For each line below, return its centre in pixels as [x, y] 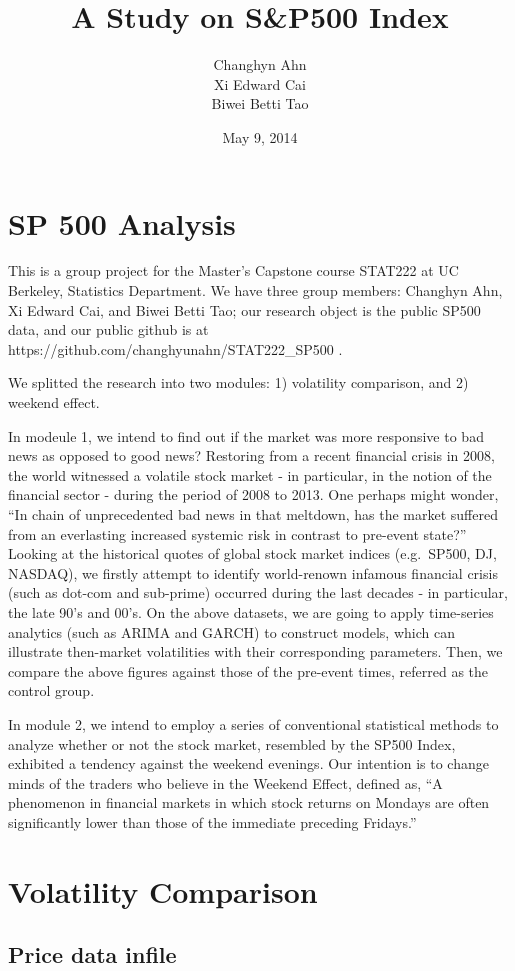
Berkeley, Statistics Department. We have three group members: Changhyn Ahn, [255, 290]
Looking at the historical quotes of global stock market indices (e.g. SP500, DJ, [252, 553]
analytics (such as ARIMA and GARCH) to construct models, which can [231, 631]
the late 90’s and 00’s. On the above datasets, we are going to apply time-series [251, 611]
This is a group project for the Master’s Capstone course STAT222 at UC [233, 270]
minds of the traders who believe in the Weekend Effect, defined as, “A [225, 782]
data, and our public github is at [108, 329]
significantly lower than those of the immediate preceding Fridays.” [212, 821]
